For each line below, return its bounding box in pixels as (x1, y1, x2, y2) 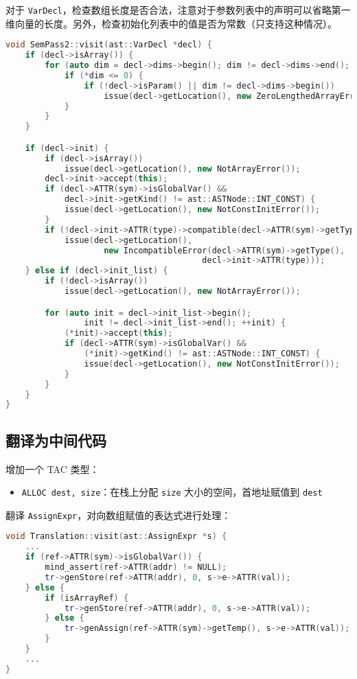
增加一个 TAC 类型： (5, 461, 100, 476)
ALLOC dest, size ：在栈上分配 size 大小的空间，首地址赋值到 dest (21, 485, 323, 499)
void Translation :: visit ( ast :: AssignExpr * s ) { (5, 531, 227, 542)
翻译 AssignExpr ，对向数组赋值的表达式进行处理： (5, 507, 231, 522)
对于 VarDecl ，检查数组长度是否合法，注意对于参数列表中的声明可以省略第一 (5, 3, 351, 16)
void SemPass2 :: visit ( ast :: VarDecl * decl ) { (5, 40, 212, 50)
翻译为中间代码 (5, 429, 106, 450)
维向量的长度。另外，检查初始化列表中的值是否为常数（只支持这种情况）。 (5, 16, 337, 30)
